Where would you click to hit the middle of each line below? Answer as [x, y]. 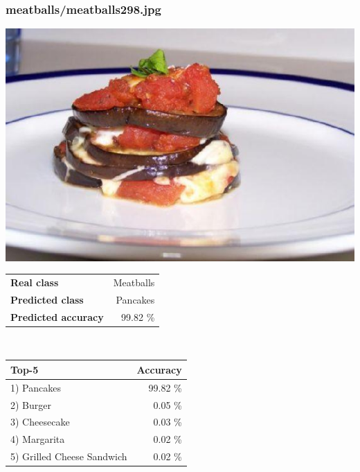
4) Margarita [38, 439]
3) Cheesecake [40, 422]
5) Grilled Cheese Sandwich [69, 456]
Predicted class [47, 299]
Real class [35, 282]
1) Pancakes [36, 387]
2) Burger [31, 404]
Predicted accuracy [57, 316]
